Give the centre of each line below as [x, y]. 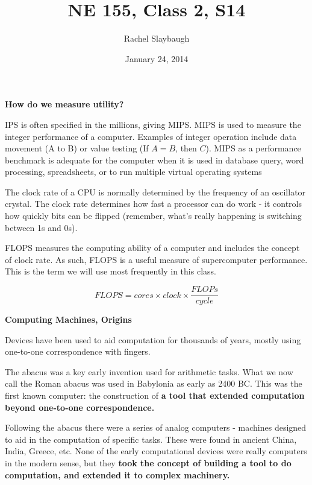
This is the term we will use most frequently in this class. [111, 271]
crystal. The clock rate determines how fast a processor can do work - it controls [153, 204]
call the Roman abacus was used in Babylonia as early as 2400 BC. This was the [154, 383]
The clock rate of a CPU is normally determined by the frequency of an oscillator [155, 192]
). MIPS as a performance [253, 148]
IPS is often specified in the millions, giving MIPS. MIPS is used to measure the [153, 124]
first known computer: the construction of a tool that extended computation [155, 395]
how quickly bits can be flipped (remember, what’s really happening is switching [153, 216]
